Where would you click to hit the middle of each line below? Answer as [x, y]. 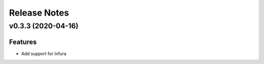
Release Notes [39, 13]
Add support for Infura [44, 53]
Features [23, 42]
